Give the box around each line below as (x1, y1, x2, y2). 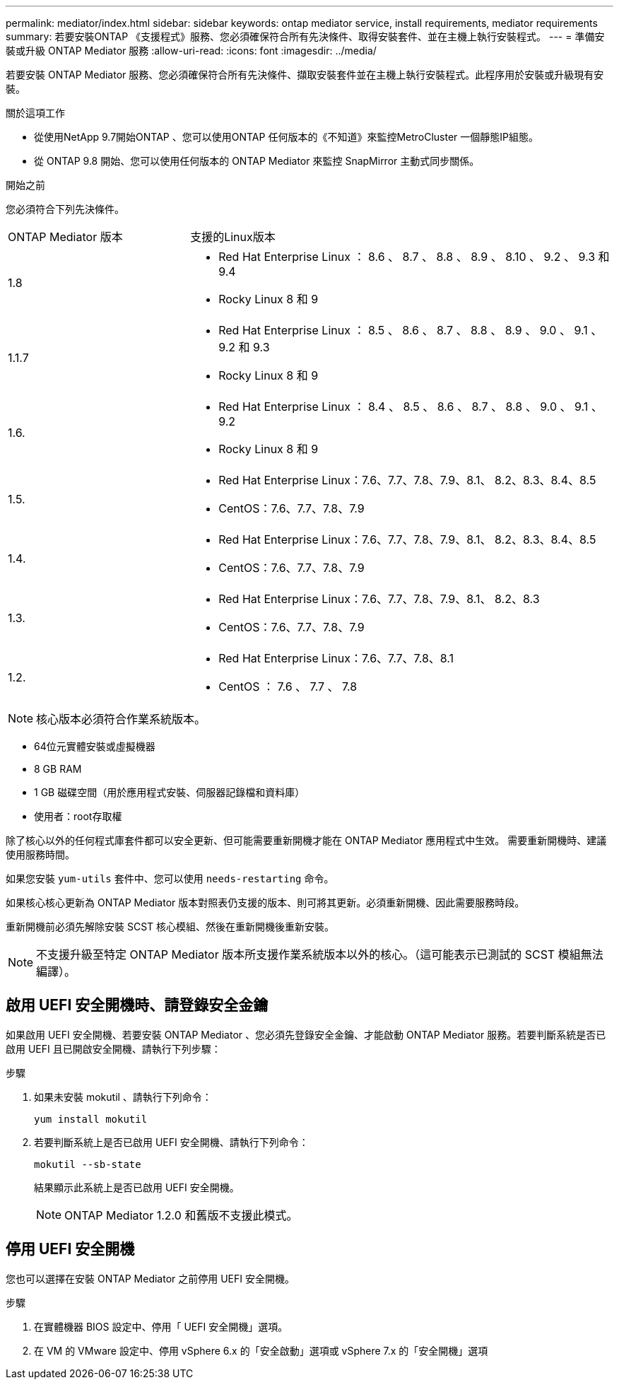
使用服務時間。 (6, 848, 75, 860)
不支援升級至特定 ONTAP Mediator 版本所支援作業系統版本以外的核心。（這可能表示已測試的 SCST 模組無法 (36, 947, 603, 962)
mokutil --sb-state (34, 1158, 141, 1170)
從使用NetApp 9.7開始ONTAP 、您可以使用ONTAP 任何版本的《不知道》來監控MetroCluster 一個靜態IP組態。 (34, 131, 539, 143)
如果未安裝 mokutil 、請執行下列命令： (34, 1090, 212, 1103)
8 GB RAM (34, 763, 82, 775)
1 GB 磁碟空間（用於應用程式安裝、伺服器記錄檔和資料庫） (34, 786, 305, 798)
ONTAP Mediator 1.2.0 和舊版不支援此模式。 (64, 1208, 298, 1222)
